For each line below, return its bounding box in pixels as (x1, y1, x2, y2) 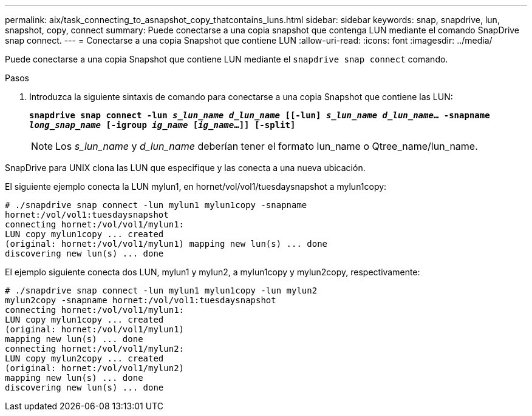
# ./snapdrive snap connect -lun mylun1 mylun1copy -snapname (5, 200, 307, 210)
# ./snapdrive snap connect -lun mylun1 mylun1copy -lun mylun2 (5, 286, 318, 295)
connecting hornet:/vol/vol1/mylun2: (5, 344, 185, 354)
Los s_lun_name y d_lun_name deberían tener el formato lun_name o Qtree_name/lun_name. (55, 140, 478, 152)
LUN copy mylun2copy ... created (5, 354, 164, 363)
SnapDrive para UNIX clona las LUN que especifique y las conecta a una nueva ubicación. (5, 163, 366, 173)
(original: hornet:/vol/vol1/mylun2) (5, 363, 185, 373)
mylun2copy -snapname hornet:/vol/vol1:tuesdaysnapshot (5, 295, 276, 305)
